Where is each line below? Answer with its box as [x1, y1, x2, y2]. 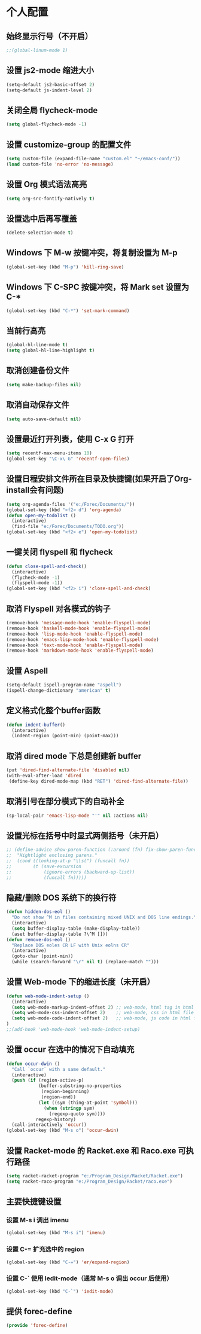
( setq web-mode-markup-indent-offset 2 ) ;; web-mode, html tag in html [11, 1004, 194, 1011]
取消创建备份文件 [6, 365, 69, 376]
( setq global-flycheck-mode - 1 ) [6, 121, 87, 127]
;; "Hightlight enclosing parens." [6, 853, 98, 859]
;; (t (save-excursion [6, 863, 82, 869]
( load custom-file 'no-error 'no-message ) [6, 161, 114, 167]
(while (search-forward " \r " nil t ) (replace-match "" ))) [11, 959, 160, 965]
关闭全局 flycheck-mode [6, 105, 98, 115]
